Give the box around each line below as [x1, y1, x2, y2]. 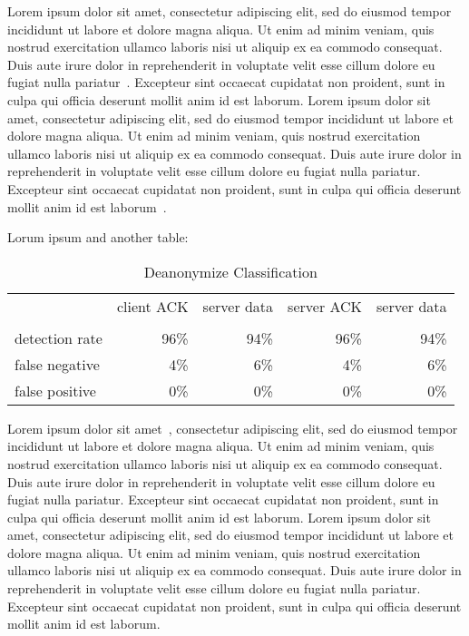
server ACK [288, 295, 363, 317]
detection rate [15, 327, 103, 348]
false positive [15, 379, 96, 401]
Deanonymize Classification [143, 260, 318, 282]
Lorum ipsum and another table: [7, 228, 189, 247]
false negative [15, 353, 100, 375]
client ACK [116, 295, 189, 317]
